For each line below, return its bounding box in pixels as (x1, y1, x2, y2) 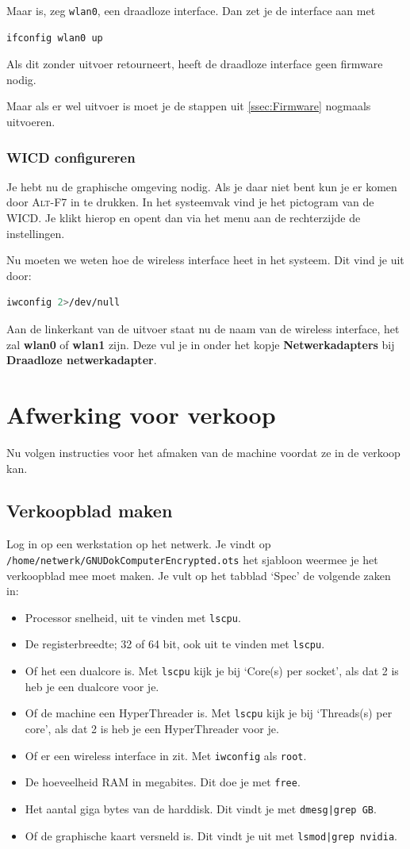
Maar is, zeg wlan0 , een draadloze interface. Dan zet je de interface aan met (6, 2, 376, 18)
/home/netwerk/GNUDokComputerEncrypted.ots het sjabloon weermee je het (6, 551, 378, 567)
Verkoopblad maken (6, 498, 173, 523)
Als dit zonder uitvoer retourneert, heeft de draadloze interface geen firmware (6, 56, 383, 72)
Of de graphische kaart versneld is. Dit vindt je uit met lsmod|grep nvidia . (25, 827, 397, 843)
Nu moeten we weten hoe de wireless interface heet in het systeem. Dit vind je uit (6, 252, 404, 268)
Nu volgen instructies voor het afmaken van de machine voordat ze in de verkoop (6, 444, 400, 460)
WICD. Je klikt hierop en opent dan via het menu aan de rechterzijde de (6, 209, 361, 226)
